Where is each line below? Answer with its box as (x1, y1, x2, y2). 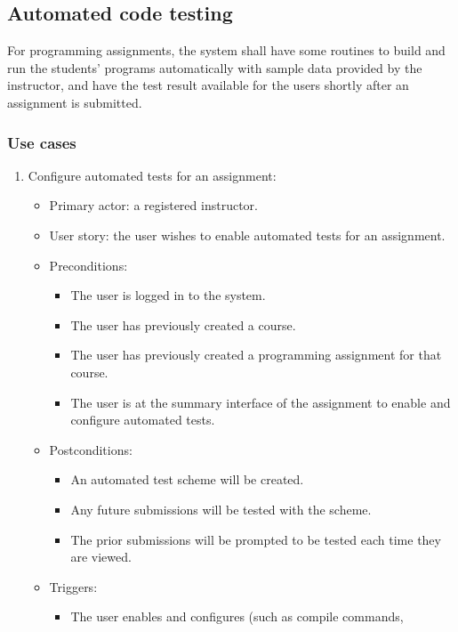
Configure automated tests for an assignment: (28, 166, 277, 184)
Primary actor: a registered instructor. (49, 196, 258, 215)
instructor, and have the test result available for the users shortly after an (7, 76, 409, 94)
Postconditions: (49, 440, 133, 458)
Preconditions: (49, 255, 128, 274)
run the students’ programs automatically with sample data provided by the (7, 58, 422, 77)
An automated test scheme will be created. (70, 470, 304, 489)
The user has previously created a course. (70, 315, 296, 334)
